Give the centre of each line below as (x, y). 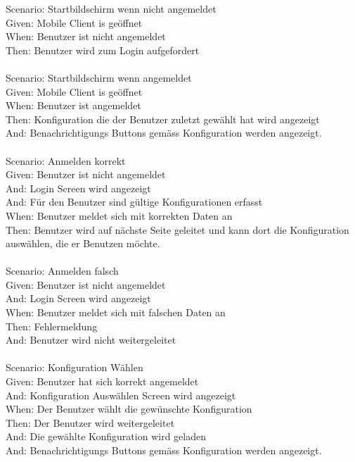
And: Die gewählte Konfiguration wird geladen (106, 436)
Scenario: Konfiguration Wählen (75, 367)
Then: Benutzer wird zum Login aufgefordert (103, 50)
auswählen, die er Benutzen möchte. (83, 243)
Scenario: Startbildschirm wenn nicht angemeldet (111, 8)
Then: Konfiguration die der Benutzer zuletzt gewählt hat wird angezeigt (163, 119)
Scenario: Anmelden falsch (62, 271)
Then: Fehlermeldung (52, 326)
